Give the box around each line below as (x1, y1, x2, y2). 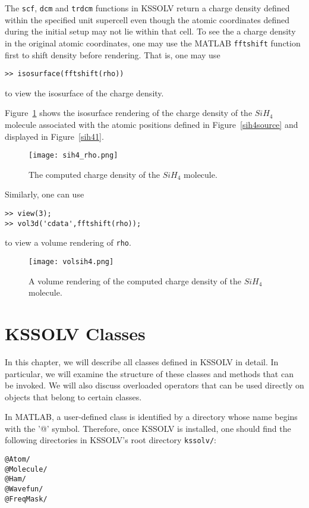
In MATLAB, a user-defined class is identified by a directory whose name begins (5, 410, 298, 423)
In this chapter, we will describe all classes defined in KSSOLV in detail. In (5, 355, 279, 368)
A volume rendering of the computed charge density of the (29, 274, 241, 287)
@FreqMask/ (5, 494, 48, 503)
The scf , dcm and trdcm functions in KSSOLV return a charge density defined (5, 2, 290, 14)
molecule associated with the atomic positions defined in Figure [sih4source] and (5, 118, 298, 130)
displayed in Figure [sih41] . (5, 130, 104, 142)
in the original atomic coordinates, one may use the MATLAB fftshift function (5, 36, 301, 49)
